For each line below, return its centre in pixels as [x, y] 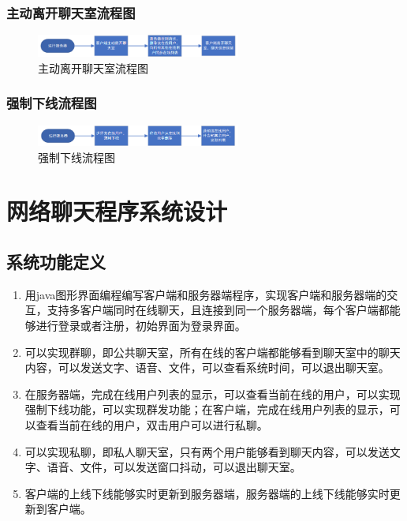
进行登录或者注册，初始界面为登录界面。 [141, 325]
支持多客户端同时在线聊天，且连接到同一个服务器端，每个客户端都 [218, 310]
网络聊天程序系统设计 [117, 211]
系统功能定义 [56, 261]
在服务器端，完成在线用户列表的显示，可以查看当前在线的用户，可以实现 [213, 394]
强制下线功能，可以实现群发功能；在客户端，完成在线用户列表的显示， [207, 409]
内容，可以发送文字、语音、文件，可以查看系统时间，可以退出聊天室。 [207, 367]
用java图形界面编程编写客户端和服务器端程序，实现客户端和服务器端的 [206, 294]
